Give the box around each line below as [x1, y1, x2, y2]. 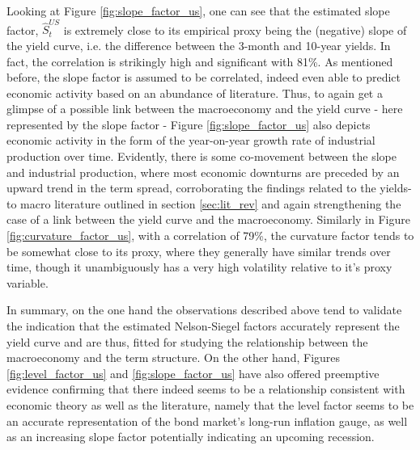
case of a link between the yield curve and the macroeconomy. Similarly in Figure [6, 211, 410, 228]
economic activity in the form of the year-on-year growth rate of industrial [6, 132, 375, 149]
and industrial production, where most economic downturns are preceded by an [6, 163, 400, 180]
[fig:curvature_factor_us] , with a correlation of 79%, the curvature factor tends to [6, 227, 414, 244]
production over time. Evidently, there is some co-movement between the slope [6, 148, 397, 165]
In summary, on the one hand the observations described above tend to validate [6, 301, 402, 318]
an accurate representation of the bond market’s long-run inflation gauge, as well [6, 412, 408, 429]
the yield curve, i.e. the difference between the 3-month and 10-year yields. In [6, 36, 391, 53]
